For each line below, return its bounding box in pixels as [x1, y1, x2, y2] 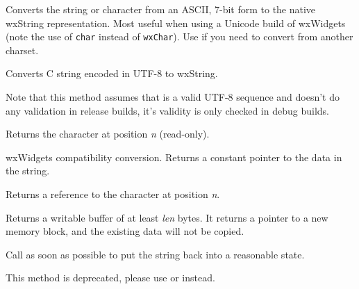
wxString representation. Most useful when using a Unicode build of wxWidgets [6, 15, 346, 30]
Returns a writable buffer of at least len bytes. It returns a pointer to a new [6, 210, 328, 224]
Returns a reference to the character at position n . [6, 187, 220, 201]
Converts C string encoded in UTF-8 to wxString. [6, 66, 218, 81]
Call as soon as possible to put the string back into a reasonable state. [6, 247, 305, 261]
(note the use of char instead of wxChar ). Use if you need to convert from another [6, 29, 353, 44]
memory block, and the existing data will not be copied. [6, 224, 244, 238]
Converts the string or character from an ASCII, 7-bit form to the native [6, 2, 316, 16]
